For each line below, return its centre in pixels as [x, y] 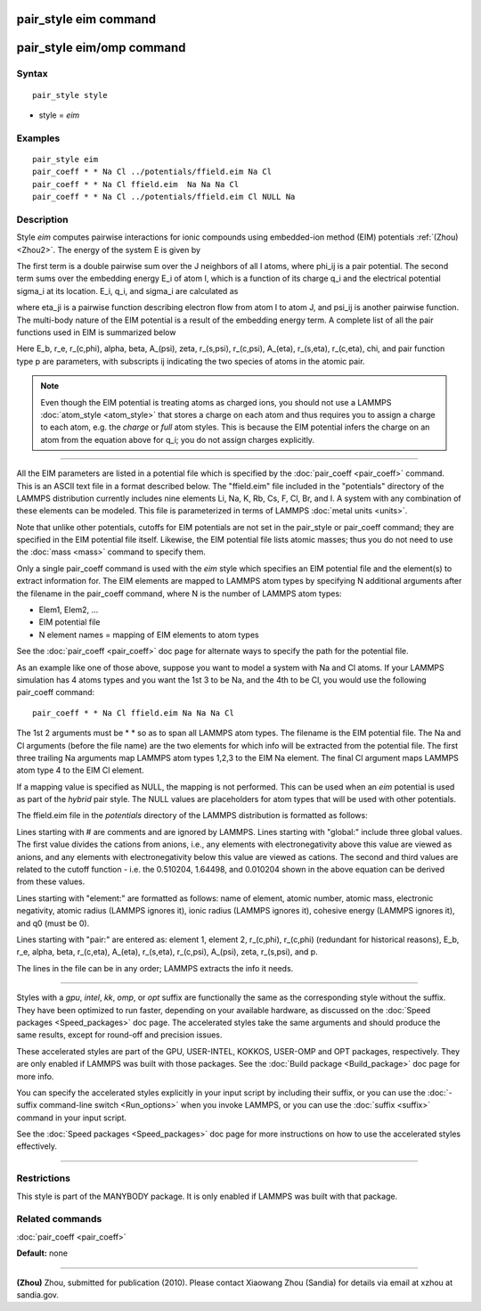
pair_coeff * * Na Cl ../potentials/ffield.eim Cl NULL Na [164, 197]
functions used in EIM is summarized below [96, 332]
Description [42, 219]
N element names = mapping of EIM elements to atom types [149, 635]
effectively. [37, 1146]
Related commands [59, 1219]
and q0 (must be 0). [53, 923]
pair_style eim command [86, 19]
